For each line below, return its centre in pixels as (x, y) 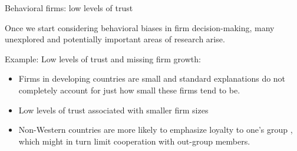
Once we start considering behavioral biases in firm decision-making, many (140, 27)
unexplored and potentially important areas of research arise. (115, 39)
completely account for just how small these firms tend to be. (129, 90)
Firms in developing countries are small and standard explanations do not (152, 78)
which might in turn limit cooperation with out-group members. (134, 141)
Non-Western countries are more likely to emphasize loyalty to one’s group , (156, 130)
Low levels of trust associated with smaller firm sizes (113, 110)
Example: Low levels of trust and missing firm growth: (103, 58)
